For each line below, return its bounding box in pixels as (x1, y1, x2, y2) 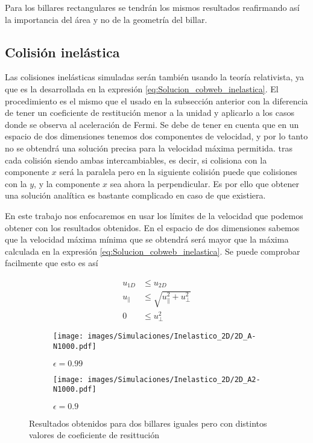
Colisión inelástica (5, 42, 120, 61)
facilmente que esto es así (5, 257, 98, 269)
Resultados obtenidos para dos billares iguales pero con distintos (29, 416, 267, 429)
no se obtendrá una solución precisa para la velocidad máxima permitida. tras (5, 141, 292, 154)
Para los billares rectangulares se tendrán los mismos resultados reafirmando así (5, 1, 300, 13)
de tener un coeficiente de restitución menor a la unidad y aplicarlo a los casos (5, 106, 294, 119)
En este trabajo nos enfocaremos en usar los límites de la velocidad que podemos (5, 209, 303, 221)
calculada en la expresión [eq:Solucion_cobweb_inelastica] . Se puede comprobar (5, 244, 300, 257)
